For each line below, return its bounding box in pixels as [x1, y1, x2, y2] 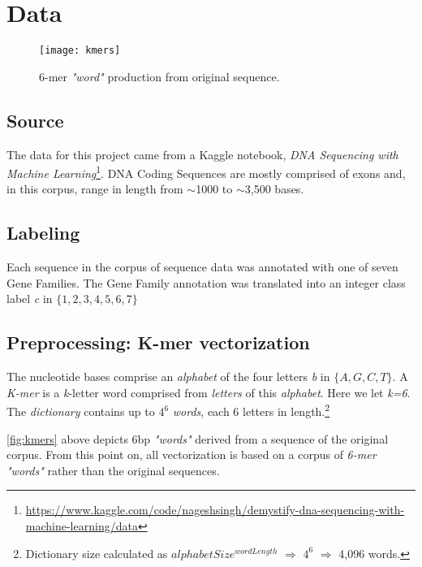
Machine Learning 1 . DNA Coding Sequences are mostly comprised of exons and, [6, 162, 406, 181]
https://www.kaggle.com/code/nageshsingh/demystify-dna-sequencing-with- [25, 501, 405, 518]
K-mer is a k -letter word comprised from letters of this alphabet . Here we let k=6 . [6, 383, 411, 400]
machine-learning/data [25, 517, 138, 535]
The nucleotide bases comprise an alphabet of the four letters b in [6, 368, 330, 385]
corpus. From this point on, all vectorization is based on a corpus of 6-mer [6, 446, 377, 463]
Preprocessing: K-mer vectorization [6, 330, 310, 355]
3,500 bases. [244, 180, 304, 197]
